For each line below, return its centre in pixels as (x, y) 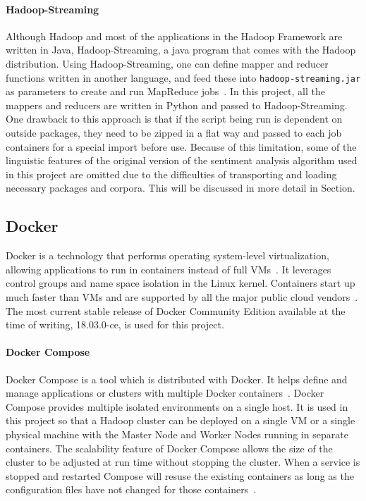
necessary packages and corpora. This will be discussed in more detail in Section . (181, 188)
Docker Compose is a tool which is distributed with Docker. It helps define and (177, 379)
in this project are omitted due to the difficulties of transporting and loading (171, 174)
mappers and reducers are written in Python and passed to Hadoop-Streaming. (177, 105)
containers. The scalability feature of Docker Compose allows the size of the (169, 448)
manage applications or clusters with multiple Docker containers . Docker (165, 393)
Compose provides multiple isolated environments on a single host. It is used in (177, 406)
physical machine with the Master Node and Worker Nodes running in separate (177, 434)
